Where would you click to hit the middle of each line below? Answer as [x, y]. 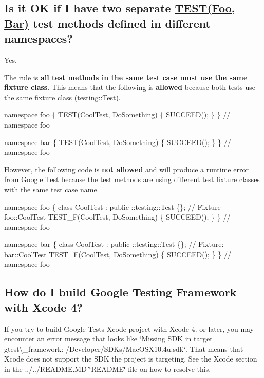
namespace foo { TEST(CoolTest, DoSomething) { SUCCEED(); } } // [117, 114]
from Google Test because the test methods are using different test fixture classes [132, 179]
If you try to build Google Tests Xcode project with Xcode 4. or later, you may [129, 328]
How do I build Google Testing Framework [120, 292]
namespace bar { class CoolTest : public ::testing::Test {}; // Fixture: [114, 244]
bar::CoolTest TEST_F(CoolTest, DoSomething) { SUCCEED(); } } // [118, 254]
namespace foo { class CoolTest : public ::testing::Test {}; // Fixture [112, 206]
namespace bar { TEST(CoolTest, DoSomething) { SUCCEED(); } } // [118, 142]
